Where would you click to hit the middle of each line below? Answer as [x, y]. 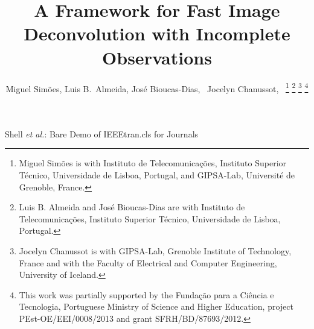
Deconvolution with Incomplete [157, 33]
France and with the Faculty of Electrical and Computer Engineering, [148, 262]
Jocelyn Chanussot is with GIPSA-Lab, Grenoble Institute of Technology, [155, 250]
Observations [157, 57]
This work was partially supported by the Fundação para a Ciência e [146, 294]
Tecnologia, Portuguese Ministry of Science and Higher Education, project [156, 306]
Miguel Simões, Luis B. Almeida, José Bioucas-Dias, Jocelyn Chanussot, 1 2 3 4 [157, 87]
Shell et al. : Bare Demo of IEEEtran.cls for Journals [102, 133]
